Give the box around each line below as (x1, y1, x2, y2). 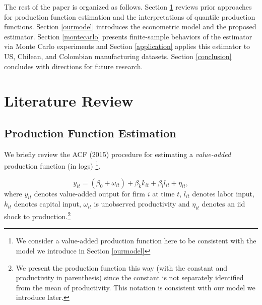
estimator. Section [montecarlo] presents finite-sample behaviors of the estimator (4, 31, 252, 41)
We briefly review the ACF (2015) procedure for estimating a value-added (4, 148, 231, 159)
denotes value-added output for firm (34, 188, 146, 198)
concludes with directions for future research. (4, 61, 143, 71)
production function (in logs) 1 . (4, 159, 101, 171)
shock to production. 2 (4, 210, 71, 221)
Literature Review (4, 90, 134, 111)
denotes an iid (202, 198, 245, 209)
